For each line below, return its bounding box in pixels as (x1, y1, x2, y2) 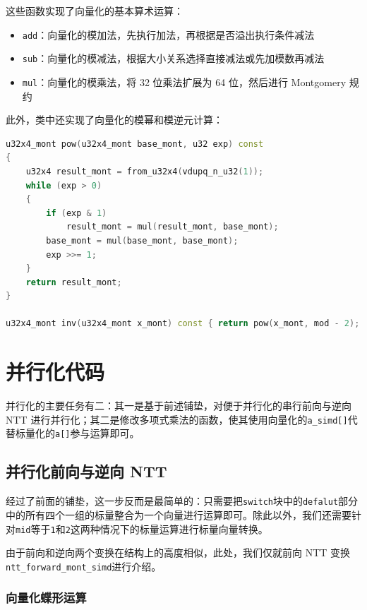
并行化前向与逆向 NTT (6, 460, 167, 482)
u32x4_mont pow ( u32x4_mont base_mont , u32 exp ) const (6, 138, 264, 149)
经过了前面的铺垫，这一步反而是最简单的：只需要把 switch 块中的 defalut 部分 (6, 494, 359, 508)
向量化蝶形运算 (6, 589, 87, 606)
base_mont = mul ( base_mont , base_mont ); (46, 235, 239, 246)
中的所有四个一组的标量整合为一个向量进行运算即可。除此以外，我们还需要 (6, 507, 351, 522)
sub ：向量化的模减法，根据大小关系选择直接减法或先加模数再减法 (22, 51, 325, 66)
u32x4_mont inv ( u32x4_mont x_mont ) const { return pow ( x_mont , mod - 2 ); (6, 318, 360, 329)
